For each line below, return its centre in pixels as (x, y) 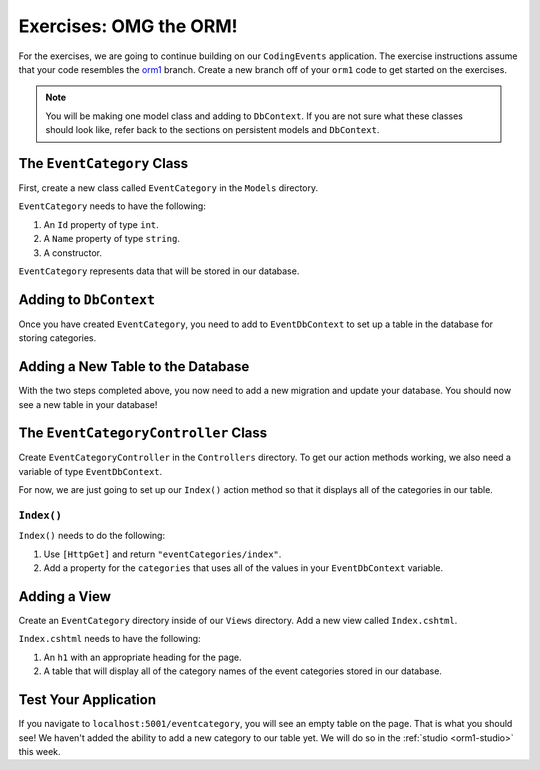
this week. (39, 751)
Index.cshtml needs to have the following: (109, 639)
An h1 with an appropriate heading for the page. (142, 657)
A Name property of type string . (111, 239)
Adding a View (65, 596)
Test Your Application (87, 700)
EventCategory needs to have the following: (112, 206)
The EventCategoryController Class (143, 433)
